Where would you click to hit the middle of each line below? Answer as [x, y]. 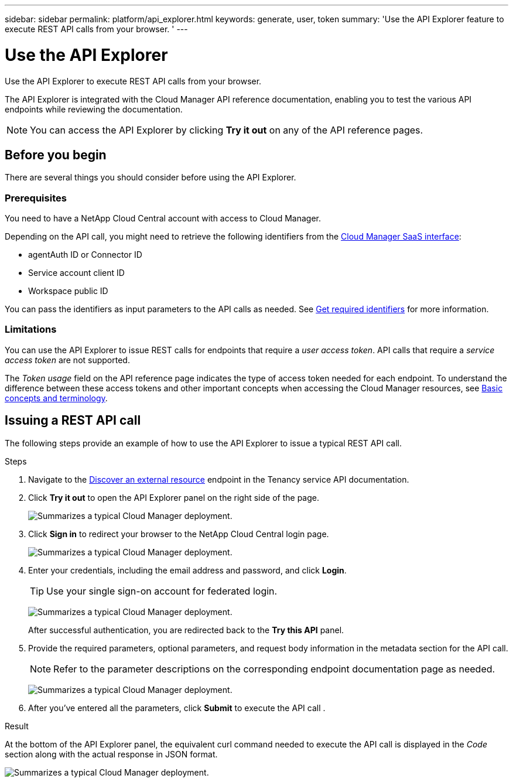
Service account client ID [76, 273]
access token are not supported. [67, 360]
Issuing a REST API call [73, 421]
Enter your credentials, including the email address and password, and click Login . [187, 570]
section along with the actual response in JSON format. [111, 754]
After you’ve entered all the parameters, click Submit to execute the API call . [177, 708]
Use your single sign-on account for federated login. [162, 591]
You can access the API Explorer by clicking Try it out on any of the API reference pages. [227, 130]
